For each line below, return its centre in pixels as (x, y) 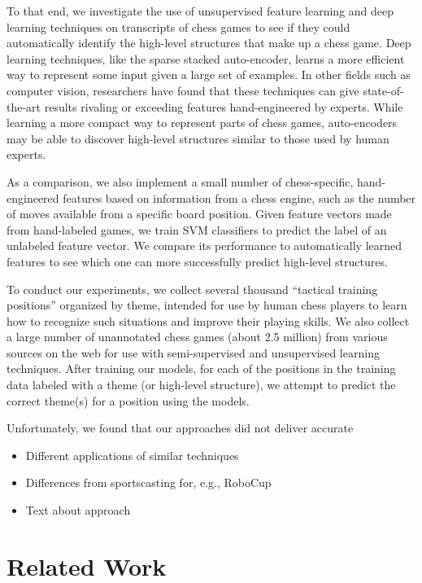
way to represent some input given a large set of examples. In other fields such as (209, 75)
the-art (24, 106)
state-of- (383, 90)
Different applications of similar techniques (132, 455)
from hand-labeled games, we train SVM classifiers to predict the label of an (197, 229)
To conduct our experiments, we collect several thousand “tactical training (192, 289)
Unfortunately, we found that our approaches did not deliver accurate (180, 428)
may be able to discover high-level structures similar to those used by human (198, 138)
